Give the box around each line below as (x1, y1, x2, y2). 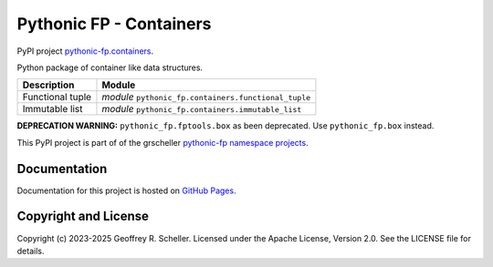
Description (22, 78, 75, 91)
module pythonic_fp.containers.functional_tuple (101, 91, 311, 104)
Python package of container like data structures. (16, 62, 204, 73)
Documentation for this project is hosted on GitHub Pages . (16, 185, 236, 196)
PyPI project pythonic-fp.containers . (16, 46, 154, 56)
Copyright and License (16, 209, 150, 224)
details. (16, 245, 45, 256)
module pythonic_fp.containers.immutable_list (101, 103, 302, 116)
